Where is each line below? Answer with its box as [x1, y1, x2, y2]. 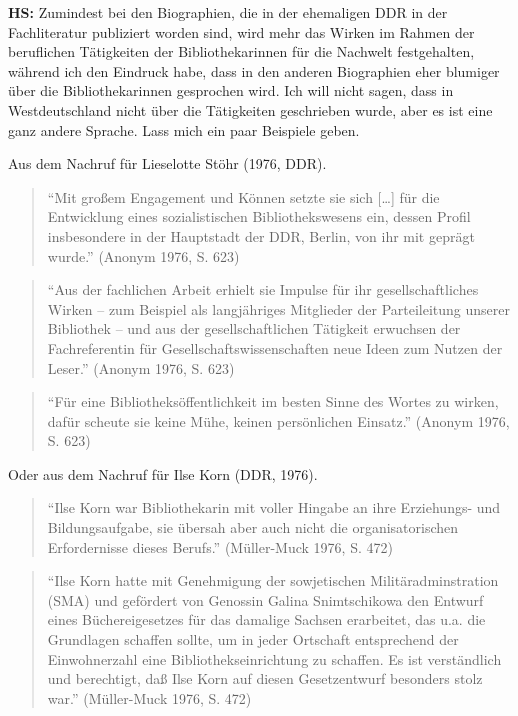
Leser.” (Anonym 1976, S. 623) [47, 357, 235, 378]
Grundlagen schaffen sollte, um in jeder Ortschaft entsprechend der [47, 629, 459, 650]
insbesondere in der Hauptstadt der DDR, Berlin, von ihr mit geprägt [47, 225, 475, 246]
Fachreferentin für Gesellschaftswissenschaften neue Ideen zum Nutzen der [47, 337, 503, 358]
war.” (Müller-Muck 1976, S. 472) [47, 687, 252, 708]
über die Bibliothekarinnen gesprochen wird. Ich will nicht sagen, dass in [8, 80, 454, 101]
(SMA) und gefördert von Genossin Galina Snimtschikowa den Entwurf [47, 589, 484, 610]
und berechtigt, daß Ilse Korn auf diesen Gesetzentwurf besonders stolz [47, 668, 483, 689]
